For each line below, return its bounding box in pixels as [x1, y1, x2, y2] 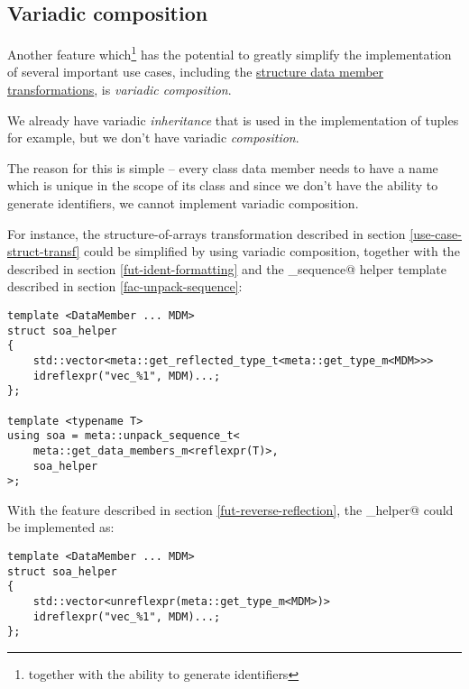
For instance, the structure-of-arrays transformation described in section [7, 224, 406, 243]
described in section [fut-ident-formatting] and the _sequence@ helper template [7, 259, 446, 278]
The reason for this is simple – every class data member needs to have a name [7, 158, 438, 177]
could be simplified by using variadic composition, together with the [84, 242, 460, 261]
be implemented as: [7, 518, 115, 537]
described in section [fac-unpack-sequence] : [7, 277, 243, 296]
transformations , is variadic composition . [7, 80, 232, 99]
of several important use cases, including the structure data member [7, 62, 384, 81]
